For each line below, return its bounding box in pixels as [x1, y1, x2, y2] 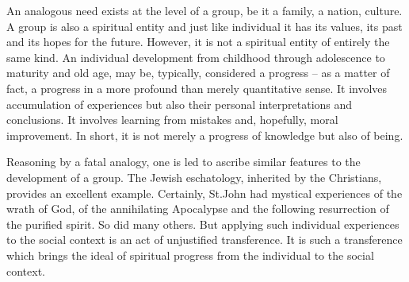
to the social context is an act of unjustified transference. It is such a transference [6, 231, 403, 248]
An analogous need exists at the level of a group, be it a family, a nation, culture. [6, 2, 403, 18]
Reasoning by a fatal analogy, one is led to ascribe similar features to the [6, 153, 361, 170]
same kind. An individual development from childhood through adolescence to [6, 48, 385, 65]
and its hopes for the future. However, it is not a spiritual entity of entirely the [6, 33, 390, 50]
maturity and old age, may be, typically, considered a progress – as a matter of [6, 64, 390, 81]
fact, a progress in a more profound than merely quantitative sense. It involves [6, 79, 388, 96]
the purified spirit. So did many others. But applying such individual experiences [6, 215, 399, 232]
